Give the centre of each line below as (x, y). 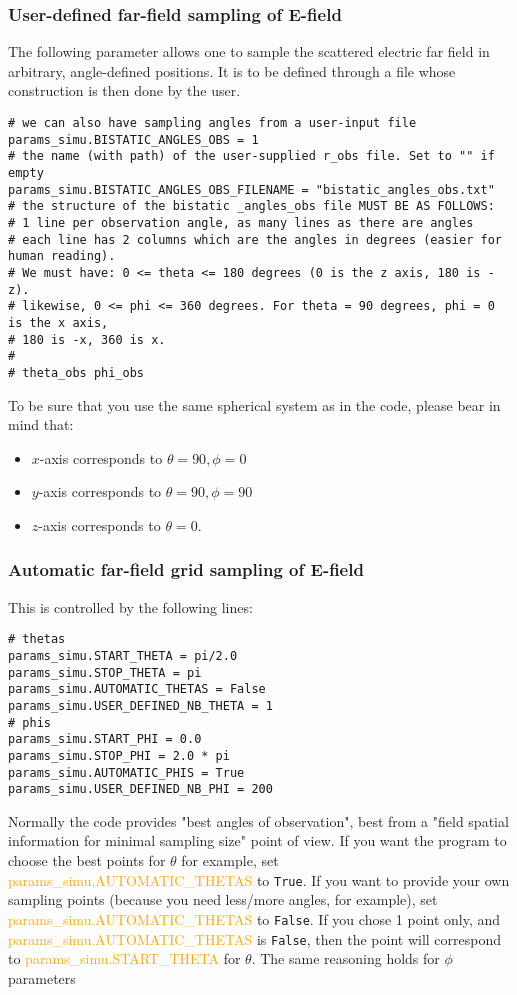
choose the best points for (87, 860)
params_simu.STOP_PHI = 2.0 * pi (119, 755)
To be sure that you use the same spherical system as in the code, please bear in (254, 404)
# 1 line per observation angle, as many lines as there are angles (241, 222)
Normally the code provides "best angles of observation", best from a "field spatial (258, 820)
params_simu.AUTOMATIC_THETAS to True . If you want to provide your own (259, 879)
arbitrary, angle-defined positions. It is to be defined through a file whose (232, 70)
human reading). (62, 256)
